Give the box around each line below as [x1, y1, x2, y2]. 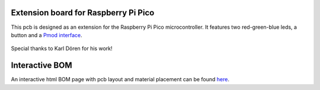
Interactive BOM [11, 61, 72, 71]
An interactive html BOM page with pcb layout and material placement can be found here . [11, 76, 229, 83]
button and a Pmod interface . [11, 31, 82, 38]
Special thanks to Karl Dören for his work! [11, 45, 113, 52]
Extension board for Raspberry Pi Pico [11, 8, 155, 18]
